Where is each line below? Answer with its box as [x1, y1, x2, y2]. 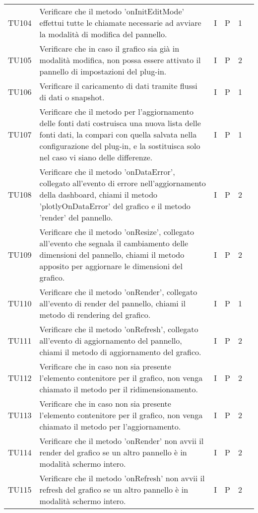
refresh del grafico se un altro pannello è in [39, 484, 189, 495]
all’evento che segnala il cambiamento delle [39, 237, 189, 249]
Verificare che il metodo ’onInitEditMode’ [39, 5, 185, 17]
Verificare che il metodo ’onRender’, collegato [39, 286, 197, 297]
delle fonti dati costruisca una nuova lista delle [39, 117, 201, 129]
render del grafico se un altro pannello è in [39, 446, 187, 458]
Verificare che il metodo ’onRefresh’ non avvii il [39, 472, 205, 484]
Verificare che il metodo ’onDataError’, [39, 166, 175, 177]
